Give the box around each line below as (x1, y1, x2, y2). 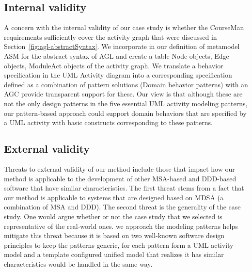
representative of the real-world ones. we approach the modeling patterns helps (4, 221, 238, 231)
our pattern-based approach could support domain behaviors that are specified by (4, 108, 247, 118)
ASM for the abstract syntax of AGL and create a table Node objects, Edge (4, 50, 229, 61)
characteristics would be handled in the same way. (4, 258, 153, 269)
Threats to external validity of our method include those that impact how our (4, 163, 235, 174)
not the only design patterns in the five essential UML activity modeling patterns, (4, 98, 248, 108)
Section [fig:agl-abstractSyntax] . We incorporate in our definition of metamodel (4, 41, 240, 51)
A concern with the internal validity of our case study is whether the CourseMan (4, 22, 244, 32)
